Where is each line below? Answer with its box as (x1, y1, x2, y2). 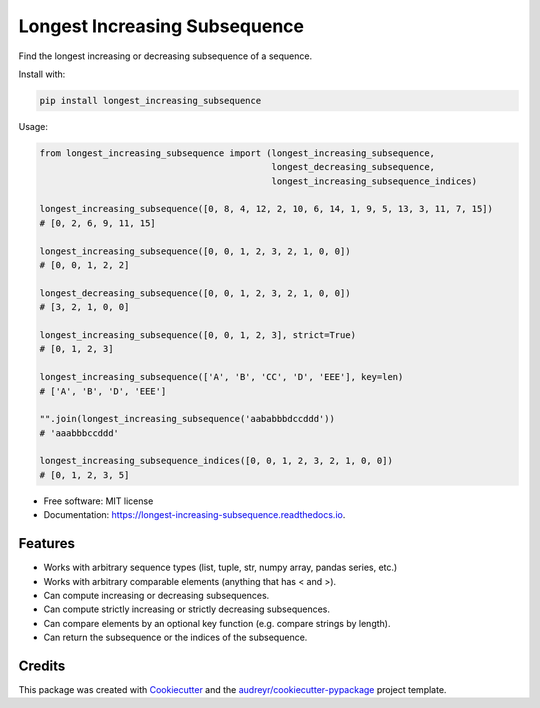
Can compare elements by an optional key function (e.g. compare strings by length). (43, 617, 391, 629)
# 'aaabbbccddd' (39, 427, 120, 439)
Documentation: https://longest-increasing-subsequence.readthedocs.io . (43, 509, 346, 521)
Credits (18, 657, 66, 674)
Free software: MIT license (43, 495, 154, 507)
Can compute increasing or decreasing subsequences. (43, 589, 270, 601)
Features (18, 535, 75, 552)
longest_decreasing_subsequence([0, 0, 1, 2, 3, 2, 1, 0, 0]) (39, 287, 351, 299)
